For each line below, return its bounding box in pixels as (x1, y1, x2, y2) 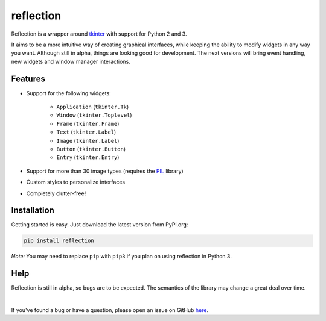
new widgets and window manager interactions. (11, 58, 131, 65)
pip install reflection (24, 237, 95, 244)
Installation (11, 205, 54, 216)
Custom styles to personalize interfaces (26, 178, 126, 186)
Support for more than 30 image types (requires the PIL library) (26, 167, 184, 175)
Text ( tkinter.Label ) (56, 128, 117, 136)
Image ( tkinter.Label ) (56, 137, 120, 144)
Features (11, 73, 45, 84)
